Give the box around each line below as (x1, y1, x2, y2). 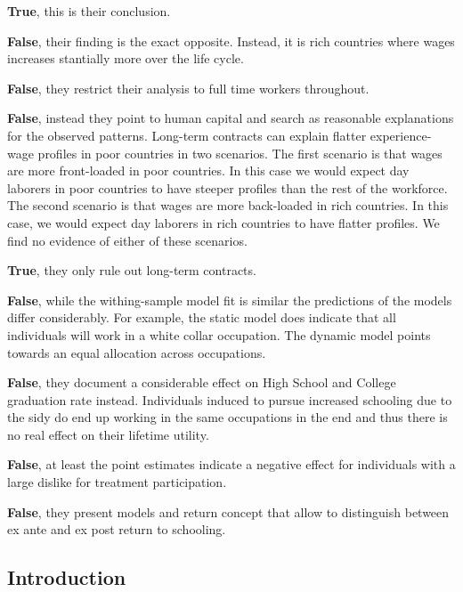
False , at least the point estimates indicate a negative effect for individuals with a (7, 455, 456, 474)
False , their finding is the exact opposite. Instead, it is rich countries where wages (7, 31, 455, 50)
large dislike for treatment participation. (7, 473, 227, 491)
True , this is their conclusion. (7, 2, 171, 20)
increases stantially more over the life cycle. (7, 49, 244, 68)
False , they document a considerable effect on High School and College (7, 373, 396, 392)
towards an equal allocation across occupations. (7, 343, 266, 361)
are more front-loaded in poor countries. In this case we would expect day (7, 161, 410, 180)
